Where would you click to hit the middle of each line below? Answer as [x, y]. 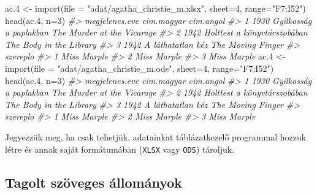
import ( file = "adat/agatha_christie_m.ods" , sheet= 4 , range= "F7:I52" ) [139, 68]
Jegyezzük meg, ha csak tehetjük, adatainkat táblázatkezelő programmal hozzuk [156, 136]
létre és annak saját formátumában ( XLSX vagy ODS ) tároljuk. [120, 149]
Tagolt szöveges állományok [94, 182]
